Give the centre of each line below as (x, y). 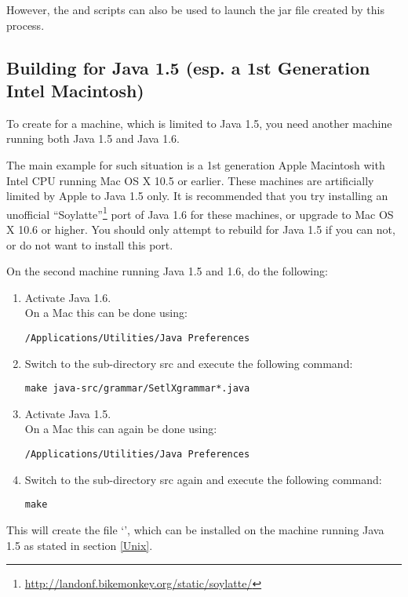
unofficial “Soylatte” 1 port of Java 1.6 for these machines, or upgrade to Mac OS (200, 213)
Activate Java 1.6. (68, 297)
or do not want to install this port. (90, 244)
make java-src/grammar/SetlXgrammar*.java (137, 389)
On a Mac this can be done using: (106, 313)
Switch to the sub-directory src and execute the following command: (189, 363)
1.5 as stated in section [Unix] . (80, 545)
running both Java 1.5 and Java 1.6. (93, 138)
